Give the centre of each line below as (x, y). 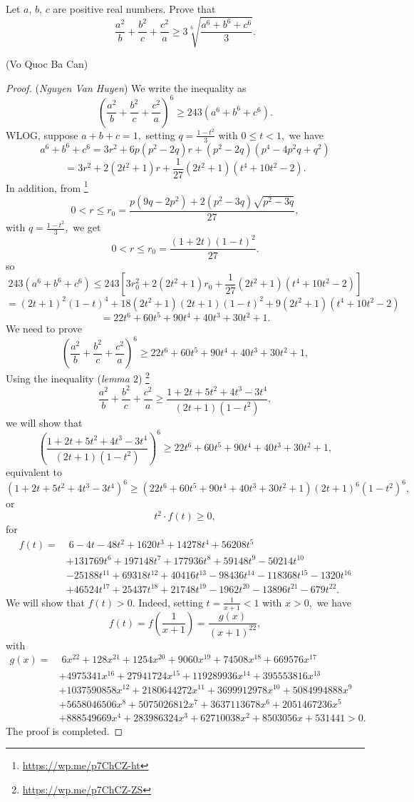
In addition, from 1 (47, 186)
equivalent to (34, 471)
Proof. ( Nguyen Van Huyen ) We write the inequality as (126, 87)
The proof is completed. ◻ (64, 730)
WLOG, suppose (42, 134)
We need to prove (44, 329)
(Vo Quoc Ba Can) (47, 64)
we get (87, 227)
